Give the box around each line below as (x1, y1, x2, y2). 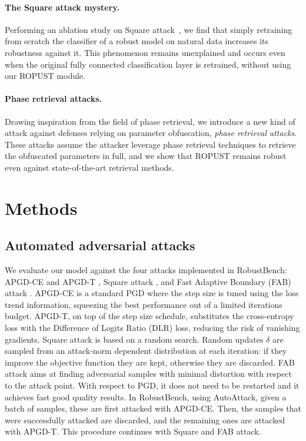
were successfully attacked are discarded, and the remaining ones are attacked (5, 413, 285, 426)
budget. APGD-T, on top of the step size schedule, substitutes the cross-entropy (5, 310, 294, 322)
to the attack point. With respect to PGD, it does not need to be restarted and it (5, 379, 300, 392)
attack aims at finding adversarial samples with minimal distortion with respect (5, 367, 292, 380)
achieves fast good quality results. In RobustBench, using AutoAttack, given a (5, 390, 287, 403)
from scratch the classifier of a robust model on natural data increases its (5, 35, 268, 47)
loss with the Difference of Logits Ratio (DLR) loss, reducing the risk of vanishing (5, 321, 300, 334)
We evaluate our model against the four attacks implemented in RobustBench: (5, 264, 287, 276)
